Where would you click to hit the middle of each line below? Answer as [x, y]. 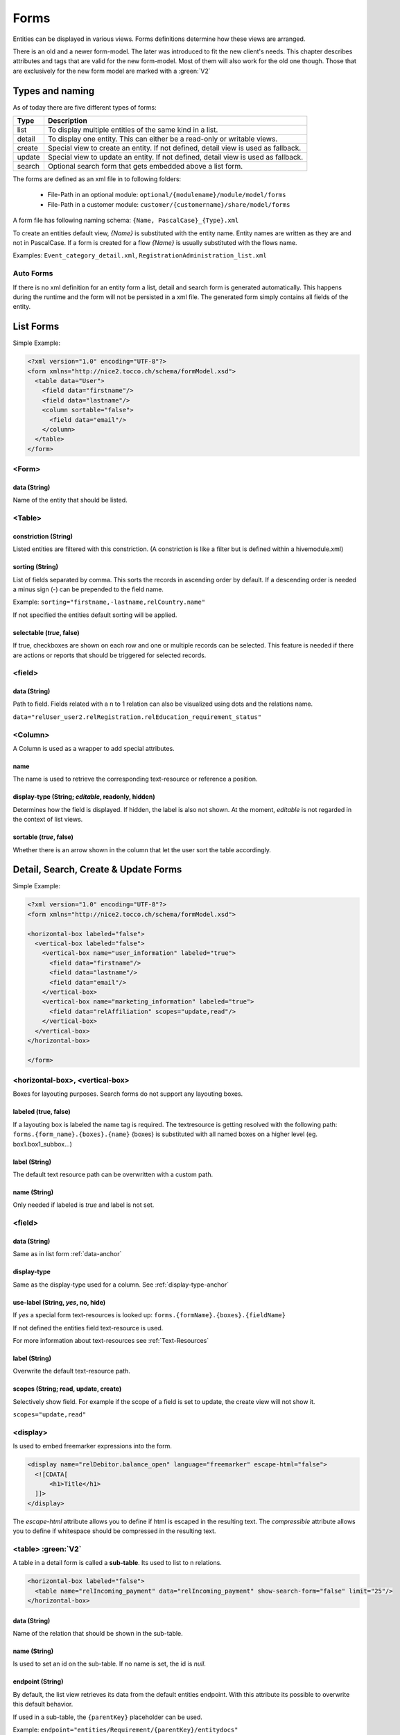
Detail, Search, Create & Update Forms [97, 870]
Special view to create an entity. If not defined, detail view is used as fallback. [174, 148]
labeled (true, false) [42, 1112]
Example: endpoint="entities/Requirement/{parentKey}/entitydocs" [125, 1729]
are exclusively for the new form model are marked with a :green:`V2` [112, 71]
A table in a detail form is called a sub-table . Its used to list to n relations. [117, 1563]
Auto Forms [33, 273]
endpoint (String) [38, 1682]
